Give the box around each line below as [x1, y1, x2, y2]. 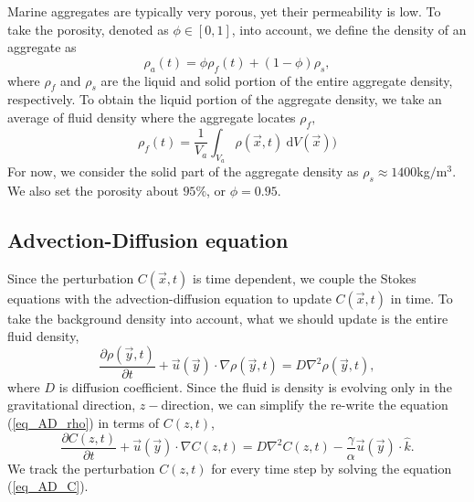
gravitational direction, [7, 395, 136, 414]
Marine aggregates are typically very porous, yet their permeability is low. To [7, 2, 441, 20]
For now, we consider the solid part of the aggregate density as [7, 161, 359, 180]
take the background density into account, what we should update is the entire [7, 308, 448, 327]
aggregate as [7, 37, 77, 57]
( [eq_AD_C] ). [7, 476, 89, 496]
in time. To [390, 288, 453, 307]
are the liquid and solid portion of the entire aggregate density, [100, 70, 453, 90]
